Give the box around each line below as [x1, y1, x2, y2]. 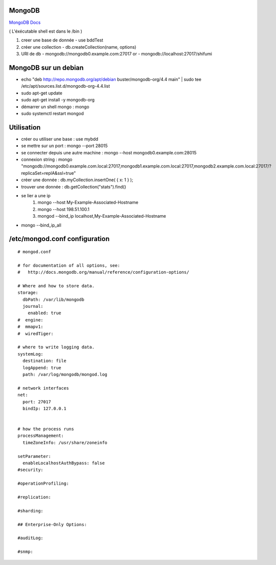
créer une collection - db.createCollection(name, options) [21, 44, 137, 50]
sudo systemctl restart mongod [21, 110, 84, 116]
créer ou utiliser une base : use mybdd [21, 136, 99, 142]
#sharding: [17, 508, 44, 513]
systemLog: [17, 351, 44, 357]
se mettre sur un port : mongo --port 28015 [21, 143, 108, 149]
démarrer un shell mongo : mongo [21, 104, 89, 110]
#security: [17, 467, 44, 472]
